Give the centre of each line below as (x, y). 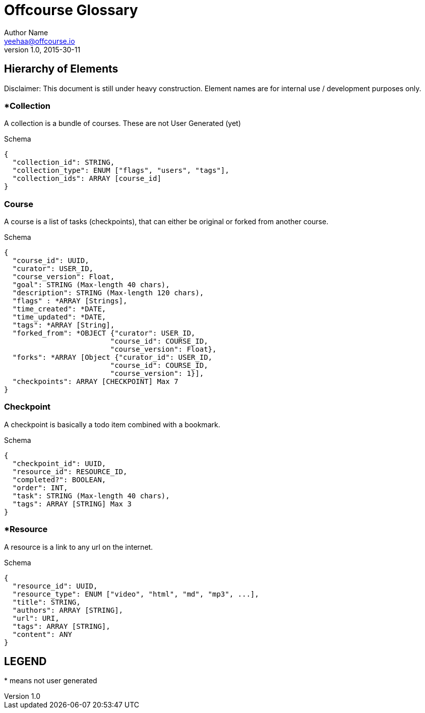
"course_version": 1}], (157, 374)
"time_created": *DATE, (59, 309)
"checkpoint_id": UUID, (59, 463)
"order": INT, (40, 488)
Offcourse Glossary (71, 10)
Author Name (26, 32)
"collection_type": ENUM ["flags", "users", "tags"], (121, 171)
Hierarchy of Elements (61, 69)
